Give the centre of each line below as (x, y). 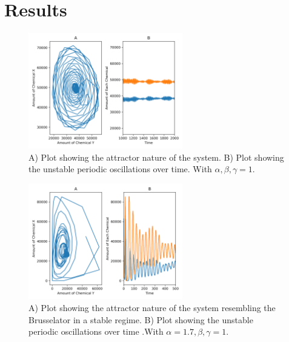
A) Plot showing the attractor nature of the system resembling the (152, 308)
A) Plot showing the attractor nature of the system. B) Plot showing (156, 157)
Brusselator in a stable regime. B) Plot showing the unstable (141, 319)
